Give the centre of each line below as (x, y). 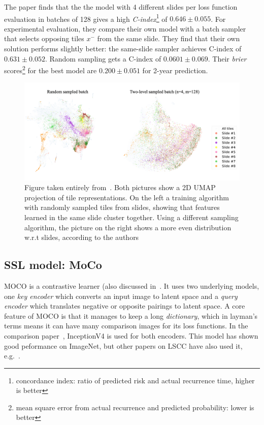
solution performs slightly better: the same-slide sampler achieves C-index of (123, 49)
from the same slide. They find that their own (169, 38)
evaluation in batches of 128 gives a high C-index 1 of (86, 18)
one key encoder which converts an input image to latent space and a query (121, 296)
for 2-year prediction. (175, 70)
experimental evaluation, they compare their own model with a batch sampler (125, 28)
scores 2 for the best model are (51, 69)
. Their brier (227, 58)
